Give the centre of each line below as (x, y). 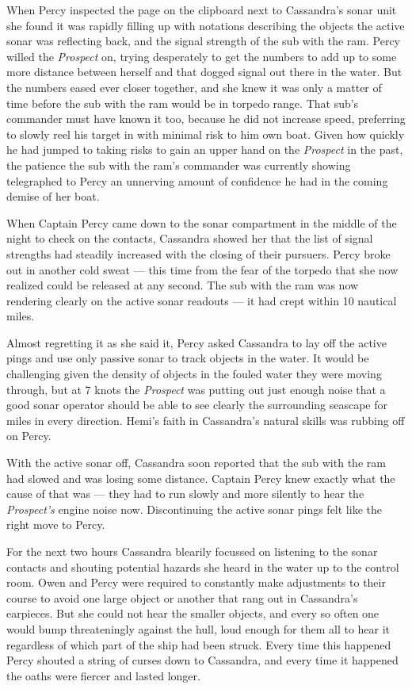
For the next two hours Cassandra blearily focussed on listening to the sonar (192, 551)
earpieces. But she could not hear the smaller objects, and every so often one (193, 613)
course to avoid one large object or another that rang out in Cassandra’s (182, 597)
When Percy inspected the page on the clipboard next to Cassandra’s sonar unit (202, 10)
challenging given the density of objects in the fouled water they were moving (194, 374)
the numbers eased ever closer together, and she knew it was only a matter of (194, 87)
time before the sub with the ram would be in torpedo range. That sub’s (183, 103)
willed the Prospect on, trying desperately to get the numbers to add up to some (202, 56)
